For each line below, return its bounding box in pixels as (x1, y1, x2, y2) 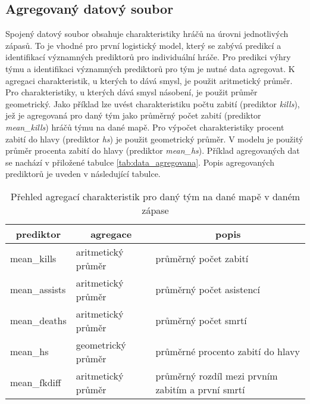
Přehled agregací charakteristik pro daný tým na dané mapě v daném (10, 189, 300, 203)
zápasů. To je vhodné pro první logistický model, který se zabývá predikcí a (5, 39, 281, 51)
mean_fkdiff (10, 375, 61, 390)
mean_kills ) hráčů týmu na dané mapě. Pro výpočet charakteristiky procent (5, 120, 284, 133)
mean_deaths (10, 313, 67, 328)
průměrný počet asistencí (155, 282, 260, 297)
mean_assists (10, 282, 66, 297)
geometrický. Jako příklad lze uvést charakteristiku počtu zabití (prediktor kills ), (5, 97, 300, 110)
